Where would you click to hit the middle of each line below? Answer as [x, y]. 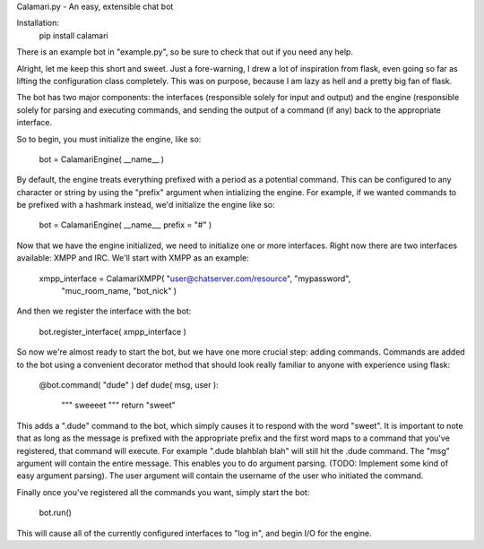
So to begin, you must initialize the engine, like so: [109, 139]
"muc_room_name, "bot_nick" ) [119, 291]
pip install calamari [73, 35]
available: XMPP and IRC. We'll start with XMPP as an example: [133, 258]
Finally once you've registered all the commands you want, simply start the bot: [163, 492]
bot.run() [55, 513]
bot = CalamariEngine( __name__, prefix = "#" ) [125, 225]
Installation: [38, 23]
